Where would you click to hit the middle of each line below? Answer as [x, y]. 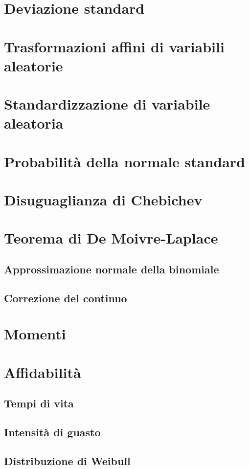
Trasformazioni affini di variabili [114, 46]
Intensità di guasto [52, 432]
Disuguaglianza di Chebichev [103, 200]
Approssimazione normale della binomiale [112, 269]
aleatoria [34, 123]
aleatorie [34, 65]
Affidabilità [43, 372]
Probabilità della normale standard [125, 161]
